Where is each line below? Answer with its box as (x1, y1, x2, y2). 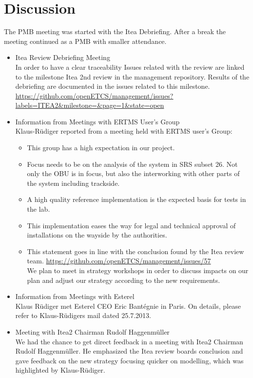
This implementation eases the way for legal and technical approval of (27, 220, 236, 230)
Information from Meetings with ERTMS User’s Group (15, 116, 180, 126)
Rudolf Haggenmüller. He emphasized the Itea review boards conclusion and (15, 346, 243, 356)
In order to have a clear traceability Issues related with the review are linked (15, 61, 245, 72)
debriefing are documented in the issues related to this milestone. (15, 81, 210, 91)
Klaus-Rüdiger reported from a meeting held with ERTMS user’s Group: (15, 126, 233, 136)
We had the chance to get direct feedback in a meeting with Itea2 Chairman (15, 336, 243, 346)
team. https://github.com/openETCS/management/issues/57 (27, 256, 211, 266)
